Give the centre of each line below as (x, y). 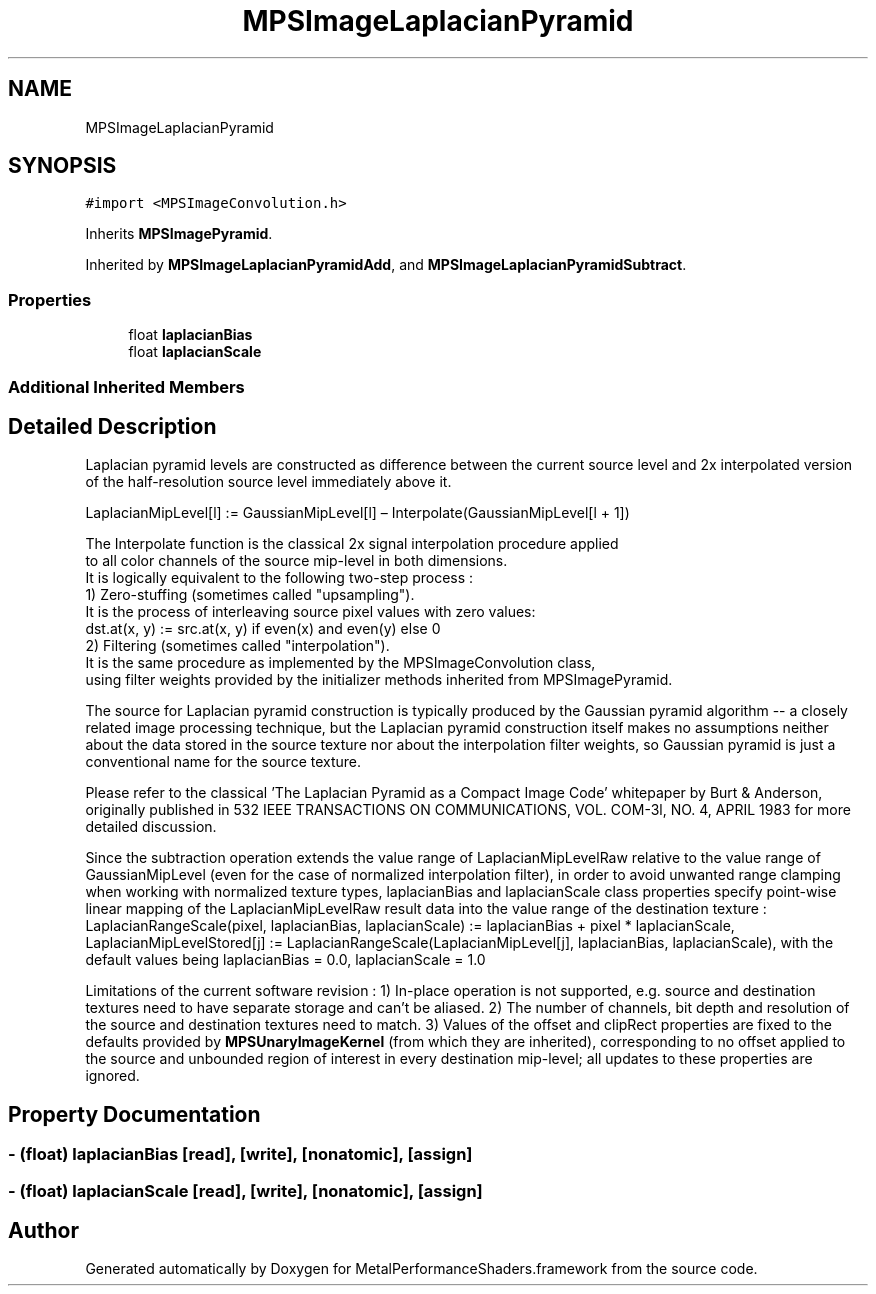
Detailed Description (112, 426)
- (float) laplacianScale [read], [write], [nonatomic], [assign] (245, 1190)
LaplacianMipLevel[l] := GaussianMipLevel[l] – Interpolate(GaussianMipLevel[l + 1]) (357, 513)
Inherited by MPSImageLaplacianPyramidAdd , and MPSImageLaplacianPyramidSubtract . (386, 265)
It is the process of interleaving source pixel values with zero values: (310, 612)
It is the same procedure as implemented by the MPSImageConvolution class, (340, 663)
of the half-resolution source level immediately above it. (268, 482)
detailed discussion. (151, 827)
